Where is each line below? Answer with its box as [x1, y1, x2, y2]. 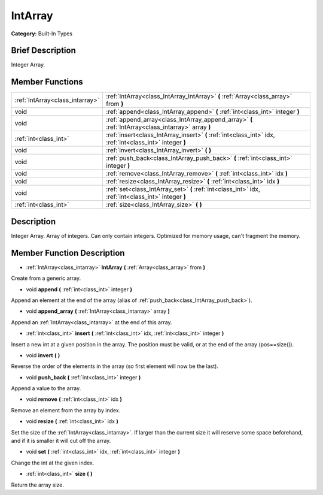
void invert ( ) [26, 351, 60, 359]
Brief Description [11, 46, 76, 56]
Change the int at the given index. [11, 459, 95, 466]
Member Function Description [11, 248, 125, 258]
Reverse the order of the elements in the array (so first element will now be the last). [11, 363, 218, 370]
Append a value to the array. [11, 385, 81, 392]
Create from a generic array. [11, 274, 81, 282]
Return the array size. [11, 481, 65, 488]
